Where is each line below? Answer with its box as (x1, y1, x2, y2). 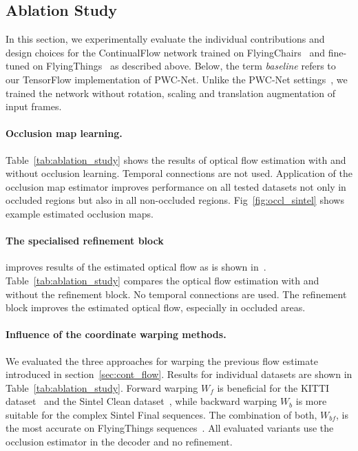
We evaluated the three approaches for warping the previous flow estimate (6, 353, 318, 368)
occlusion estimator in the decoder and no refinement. (6, 434, 233, 449)
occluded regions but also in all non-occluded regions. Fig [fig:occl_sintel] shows (6, 193, 344, 207)
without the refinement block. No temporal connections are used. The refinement (6, 286, 347, 301)
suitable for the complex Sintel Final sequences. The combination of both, (6, 407, 317, 421)
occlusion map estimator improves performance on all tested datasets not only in (6, 179, 346, 193)
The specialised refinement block (6, 233, 164, 248)
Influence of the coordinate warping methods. (6, 327, 227, 342)
